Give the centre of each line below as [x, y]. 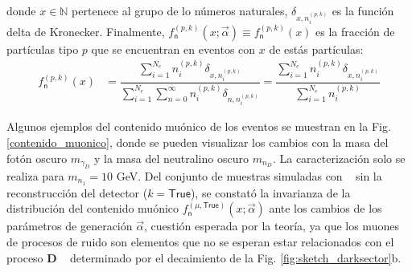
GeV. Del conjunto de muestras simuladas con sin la [249, 175]
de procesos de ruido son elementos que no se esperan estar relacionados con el [200, 242]
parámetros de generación [70, 226]
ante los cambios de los [325, 208]
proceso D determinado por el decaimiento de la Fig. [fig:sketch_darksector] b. [204, 257]
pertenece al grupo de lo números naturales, [180, 10]
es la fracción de [355, 31]
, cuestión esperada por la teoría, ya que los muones [271, 226]
